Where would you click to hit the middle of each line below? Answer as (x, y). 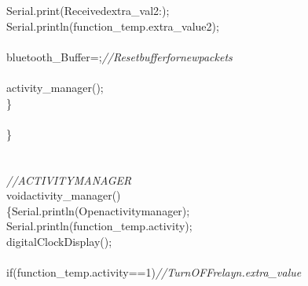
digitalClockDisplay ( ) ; (59, 241)
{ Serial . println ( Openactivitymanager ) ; (98, 210)
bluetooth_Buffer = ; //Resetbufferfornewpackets (119, 56)
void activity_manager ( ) (64, 195)
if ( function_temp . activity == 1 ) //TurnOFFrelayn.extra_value (154, 272)
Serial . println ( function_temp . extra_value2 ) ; (113, 26)
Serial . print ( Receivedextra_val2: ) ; (88, 10)
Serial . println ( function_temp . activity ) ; (99, 226)
